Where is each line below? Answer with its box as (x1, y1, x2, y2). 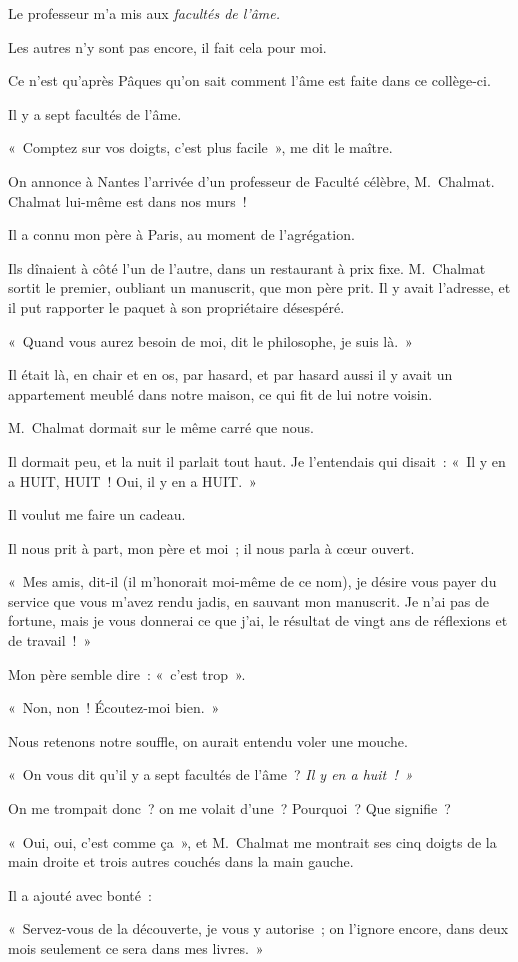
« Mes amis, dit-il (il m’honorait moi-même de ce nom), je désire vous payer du (8, 571, 497, 592)
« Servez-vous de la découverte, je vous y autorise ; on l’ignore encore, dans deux (8, 918, 509, 939)
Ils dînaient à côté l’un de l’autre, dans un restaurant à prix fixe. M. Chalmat (8, 257, 486, 278)
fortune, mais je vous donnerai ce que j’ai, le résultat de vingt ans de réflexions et (8, 610, 508, 631)
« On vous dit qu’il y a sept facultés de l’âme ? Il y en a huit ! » (8, 764, 413, 785)
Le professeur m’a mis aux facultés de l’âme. (8, 3, 281, 23)
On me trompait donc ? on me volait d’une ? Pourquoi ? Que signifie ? (8, 798, 451, 819)
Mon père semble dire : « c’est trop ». (8, 663, 246, 684)
